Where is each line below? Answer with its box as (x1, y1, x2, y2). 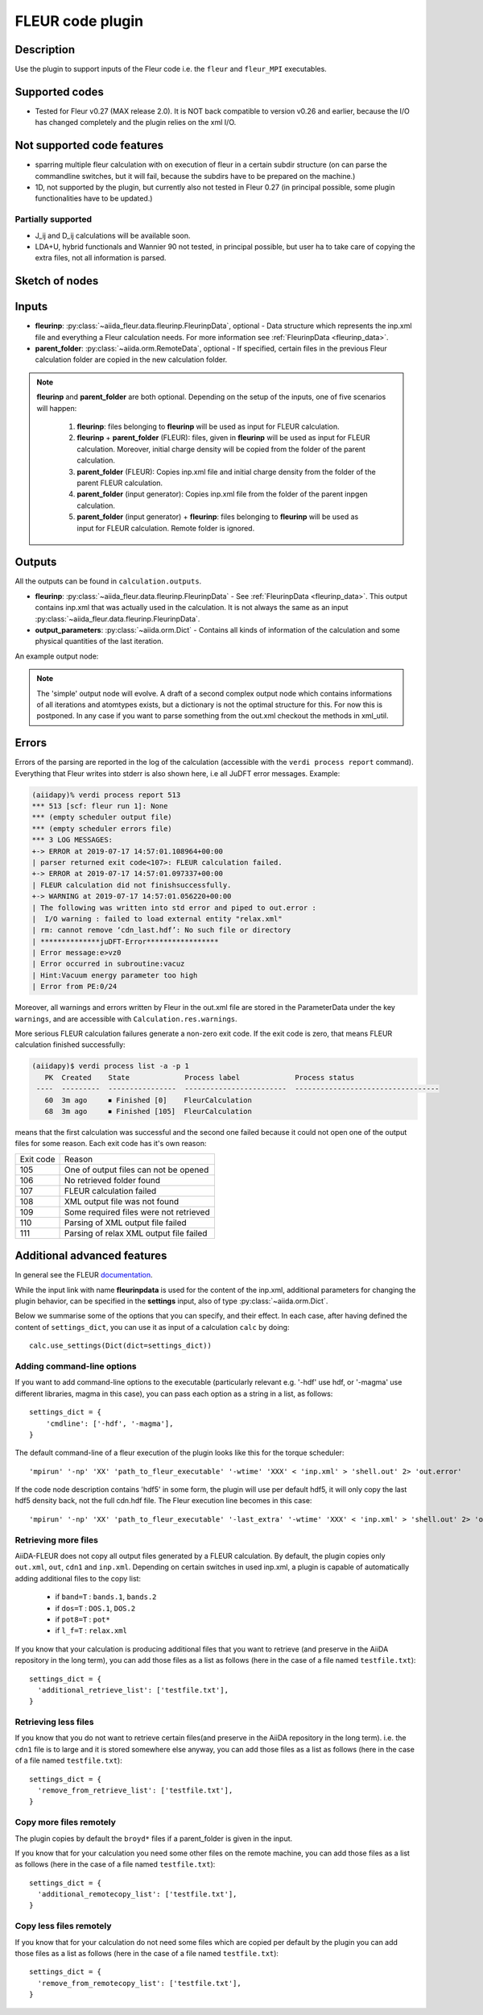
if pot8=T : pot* (55, 1614, 110, 1624)
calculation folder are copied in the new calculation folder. (35, 355, 228, 364)
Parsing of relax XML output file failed (64, 1228, 208, 1239)
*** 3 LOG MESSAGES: (31, 835, 113, 845)
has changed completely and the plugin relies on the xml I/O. (35, 118, 237, 127)
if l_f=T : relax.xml (55, 1626, 128, 1635)
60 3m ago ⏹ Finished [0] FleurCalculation (44, 1095, 253, 1104)
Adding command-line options (14, 1361, 137, 1372)
